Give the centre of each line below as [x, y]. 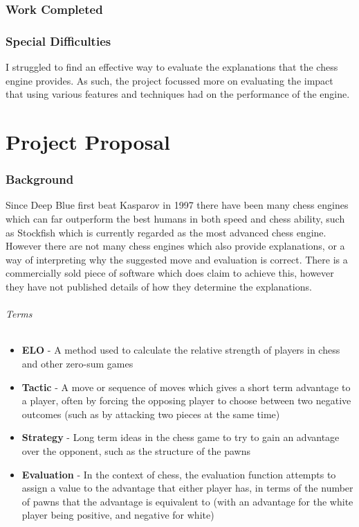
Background [40, 179]
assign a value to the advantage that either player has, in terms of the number [187, 488]
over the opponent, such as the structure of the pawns [136, 450]
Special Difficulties [58, 41]
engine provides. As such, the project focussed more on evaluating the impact [169, 80]
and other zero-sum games [77, 363]
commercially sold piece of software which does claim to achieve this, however [170, 273]
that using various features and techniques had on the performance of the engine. [178, 94]
